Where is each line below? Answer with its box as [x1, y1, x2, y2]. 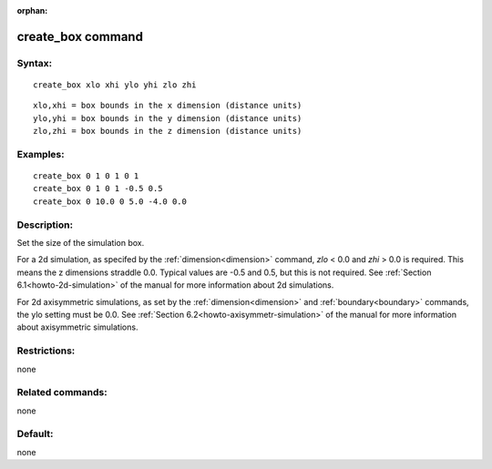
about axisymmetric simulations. [16, 321, 138, 332]
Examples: [16, 148, 65, 160]
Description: [16, 219, 73, 231]
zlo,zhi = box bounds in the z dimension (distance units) [33, 126, 302, 137]
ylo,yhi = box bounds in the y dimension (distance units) [33, 113, 302, 123]
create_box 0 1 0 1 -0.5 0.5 [33, 183, 163, 194]
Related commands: [16, 386, 108, 399]
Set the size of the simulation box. [16, 238, 145, 249]
